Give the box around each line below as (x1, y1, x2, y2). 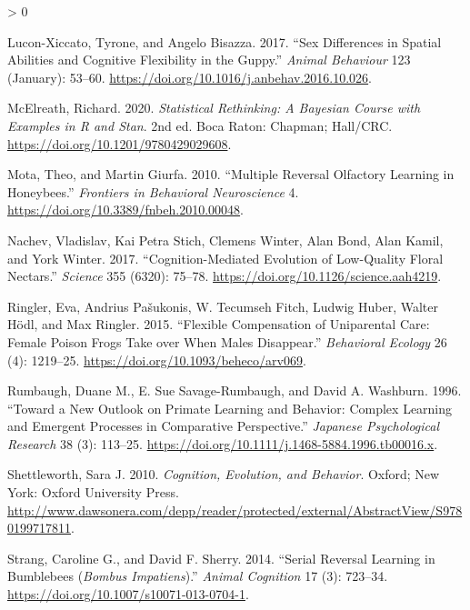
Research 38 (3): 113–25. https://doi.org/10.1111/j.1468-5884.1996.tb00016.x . (7, 434, 438, 453)
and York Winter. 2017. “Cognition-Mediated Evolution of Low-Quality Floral (7, 248, 444, 267)
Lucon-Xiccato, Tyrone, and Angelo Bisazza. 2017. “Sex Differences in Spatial (7, 32, 442, 51)
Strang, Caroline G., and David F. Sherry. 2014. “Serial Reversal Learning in (7, 548, 435, 567)
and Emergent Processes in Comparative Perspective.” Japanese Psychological (7, 416, 440, 435)
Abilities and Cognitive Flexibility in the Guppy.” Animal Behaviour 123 (7, 50, 411, 69)
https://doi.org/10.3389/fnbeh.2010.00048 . (7, 200, 244, 219)
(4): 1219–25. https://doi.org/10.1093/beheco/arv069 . (7, 350, 306, 369)
